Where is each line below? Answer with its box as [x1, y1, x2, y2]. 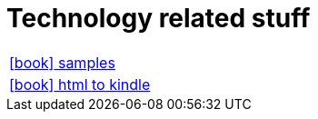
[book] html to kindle [9, 74, 151, 94]
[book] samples [9, 53, 115, 72]
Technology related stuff [6, 3, 311, 34]
